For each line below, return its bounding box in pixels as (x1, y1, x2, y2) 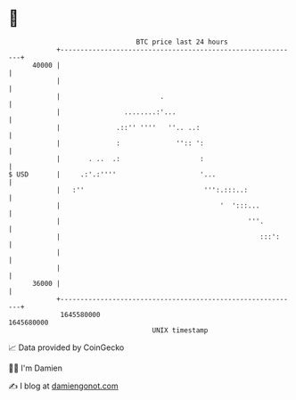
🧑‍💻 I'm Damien (8, 363, 63, 373)
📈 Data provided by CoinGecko (8, 342, 125, 353)
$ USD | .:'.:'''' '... (8, 169, 217, 179)
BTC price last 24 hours (136, 37, 228, 46)
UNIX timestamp (152, 325, 209, 335)
